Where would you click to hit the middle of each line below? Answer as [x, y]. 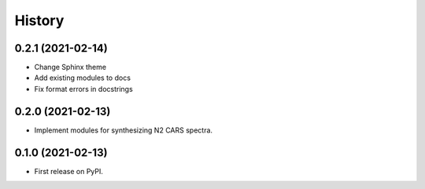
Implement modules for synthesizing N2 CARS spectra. [123, 130]
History [39, 20]
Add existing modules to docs [83, 78]
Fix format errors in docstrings [83, 89]
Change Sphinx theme [70, 67]
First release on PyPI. [69, 171]
